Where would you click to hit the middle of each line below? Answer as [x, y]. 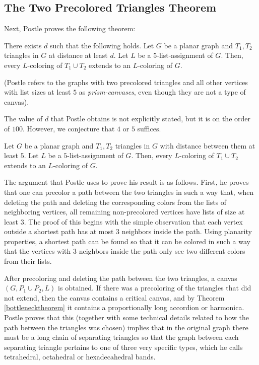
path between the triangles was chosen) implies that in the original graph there [126, 327]
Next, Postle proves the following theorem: [70, 28]
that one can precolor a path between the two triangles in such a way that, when [129, 192]
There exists [23, 45]
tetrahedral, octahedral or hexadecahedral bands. [80, 357]
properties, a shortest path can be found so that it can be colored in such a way [127, 241]
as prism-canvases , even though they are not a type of [162, 92]
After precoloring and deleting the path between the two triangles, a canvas [121, 278]
